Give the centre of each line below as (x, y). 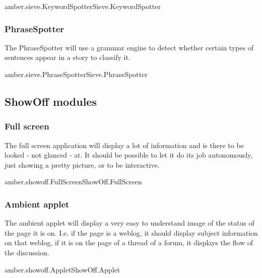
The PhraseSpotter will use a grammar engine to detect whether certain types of (129, 47)
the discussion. (27, 252)
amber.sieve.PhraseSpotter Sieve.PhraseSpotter (76, 74)
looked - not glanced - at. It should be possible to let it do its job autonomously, (129, 155)
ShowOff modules (51, 101)
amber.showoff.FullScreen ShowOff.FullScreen (73, 182)
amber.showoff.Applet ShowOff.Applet (62, 269)
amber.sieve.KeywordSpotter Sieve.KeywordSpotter (83, 6)
